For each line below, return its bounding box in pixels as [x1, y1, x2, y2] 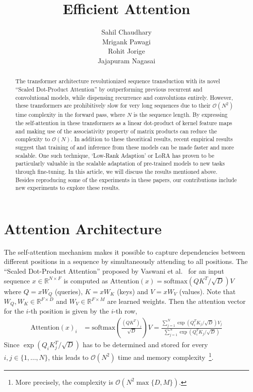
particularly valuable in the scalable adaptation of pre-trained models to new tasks [15, 159, 225, 168]
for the [4, 306, 24, 316]
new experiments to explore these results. [15, 184, 120, 192]
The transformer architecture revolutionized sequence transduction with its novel [15, 77, 220, 85]
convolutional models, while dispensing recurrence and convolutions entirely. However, [15, 93, 233, 101]
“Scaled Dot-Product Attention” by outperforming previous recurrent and [15, 85, 202, 93]
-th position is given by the [28, 306, 109, 316]
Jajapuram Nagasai [97, 55, 156, 65]
